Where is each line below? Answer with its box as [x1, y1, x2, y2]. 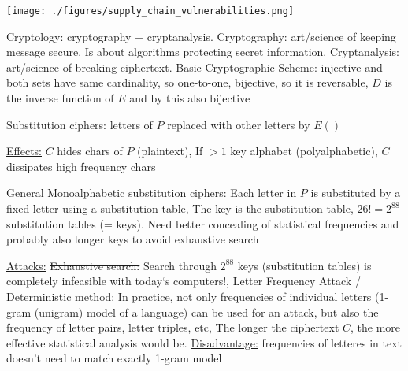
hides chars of [57, 143, 123, 159]
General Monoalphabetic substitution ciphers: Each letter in [6, 184, 297, 201]
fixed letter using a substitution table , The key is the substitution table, [6, 200, 354, 216]
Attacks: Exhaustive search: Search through [6, 257, 217, 273]
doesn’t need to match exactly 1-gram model [6, 350, 222, 366]
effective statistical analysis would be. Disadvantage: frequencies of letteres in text [6, 334, 402, 351]
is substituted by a [310, 184, 401, 201]
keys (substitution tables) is [237, 257, 372, 273]
